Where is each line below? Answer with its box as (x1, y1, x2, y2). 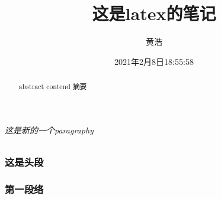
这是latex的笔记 (92, 1, 216, 25)
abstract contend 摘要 (18, 81, 87, 92)
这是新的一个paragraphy (5, 123, 94, 136)
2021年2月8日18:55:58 (114, 55, 194, 67)
